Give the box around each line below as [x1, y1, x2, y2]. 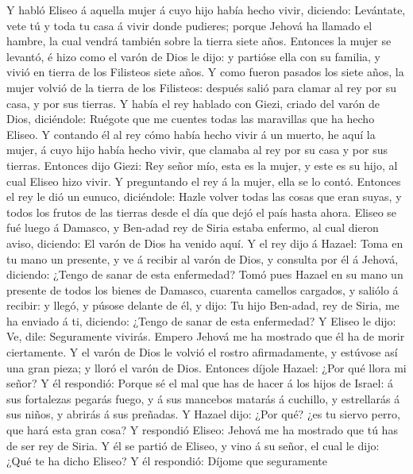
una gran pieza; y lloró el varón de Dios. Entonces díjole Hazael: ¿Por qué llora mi [6, 359, 407, 376]
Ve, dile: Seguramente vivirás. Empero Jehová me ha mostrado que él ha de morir [6, 328, 405, 345]
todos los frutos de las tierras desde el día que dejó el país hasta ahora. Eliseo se [6, 203, 397, 220]
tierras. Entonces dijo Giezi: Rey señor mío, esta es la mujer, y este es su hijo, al [6, 156, 398, 173]
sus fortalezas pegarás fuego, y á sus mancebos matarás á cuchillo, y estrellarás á [6, 390, 400, 407]
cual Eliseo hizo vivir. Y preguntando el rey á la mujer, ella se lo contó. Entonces [6, 172, 401, 189]
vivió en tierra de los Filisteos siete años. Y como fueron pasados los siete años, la [6, 64, 404, 80]
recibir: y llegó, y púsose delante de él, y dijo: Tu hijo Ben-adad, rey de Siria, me [6, 297, 399, 314]
